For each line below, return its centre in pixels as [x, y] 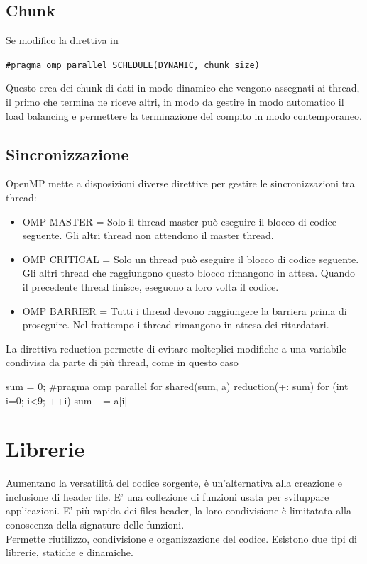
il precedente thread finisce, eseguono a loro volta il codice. [150, 287]
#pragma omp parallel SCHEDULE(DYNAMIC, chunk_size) [133, 65]
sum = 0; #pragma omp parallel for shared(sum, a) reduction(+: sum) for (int [177, 386]
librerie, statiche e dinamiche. [70, 552]
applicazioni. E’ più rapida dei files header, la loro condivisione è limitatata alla [179, 510]
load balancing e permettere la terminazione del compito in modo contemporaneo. [184, 115]
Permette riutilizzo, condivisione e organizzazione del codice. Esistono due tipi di [182, 538]
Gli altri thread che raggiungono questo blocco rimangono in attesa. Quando [189, 273]
